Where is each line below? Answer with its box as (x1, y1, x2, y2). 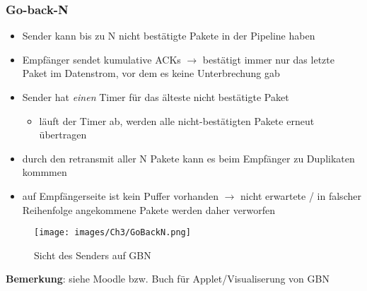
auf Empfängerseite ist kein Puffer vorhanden (22, 188, 219, 203)
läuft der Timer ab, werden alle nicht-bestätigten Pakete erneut (39, 113, 315, 128)
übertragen (39, 127, 87, 142)
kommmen (22, 165, 67, 179)
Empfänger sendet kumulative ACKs (22, 52, 181, 66)
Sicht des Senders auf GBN (34, 247, 151, 262)
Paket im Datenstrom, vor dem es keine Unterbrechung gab (22, 66, 280, 81)
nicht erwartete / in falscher (240, 188, 361, 203)
